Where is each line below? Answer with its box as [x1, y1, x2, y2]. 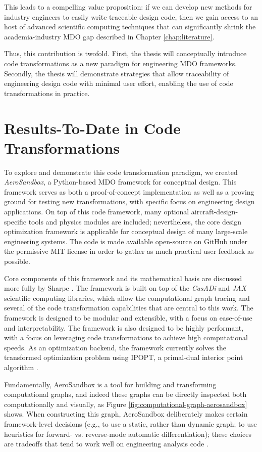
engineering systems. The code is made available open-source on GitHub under [4, 236, 248, 246]
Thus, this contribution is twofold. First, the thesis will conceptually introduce [4, 48, 247, 59]
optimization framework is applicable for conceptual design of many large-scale [4, 226, 248, 237]
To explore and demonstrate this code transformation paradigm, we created [4, 166, 238, 177]
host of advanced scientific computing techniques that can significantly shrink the [4, 21, 256, 32]
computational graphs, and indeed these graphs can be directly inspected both [4, 389, 247, 399]
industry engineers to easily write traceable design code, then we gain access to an [4, 11, 258, 22]
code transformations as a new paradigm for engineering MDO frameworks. [4, 58, 237, 68]
